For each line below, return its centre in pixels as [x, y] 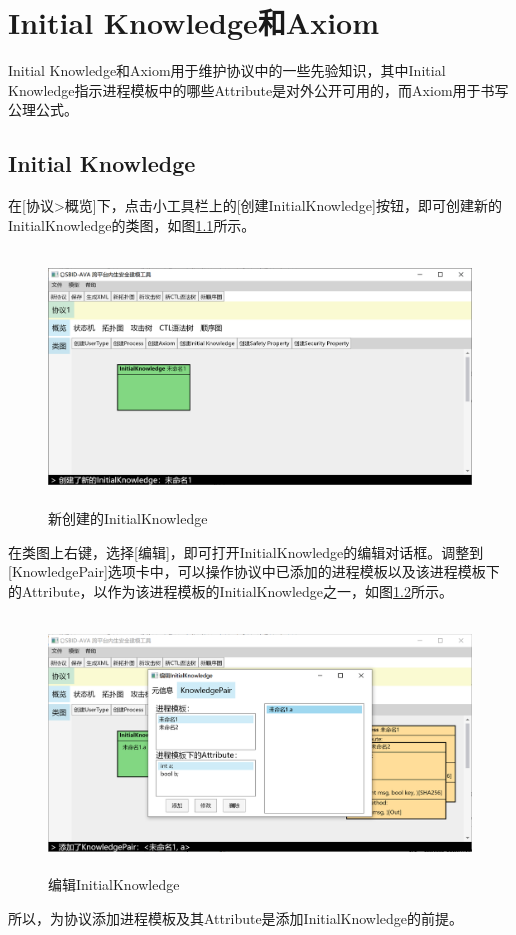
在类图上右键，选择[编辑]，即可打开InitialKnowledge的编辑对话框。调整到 [246, 551]
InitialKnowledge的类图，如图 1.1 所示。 [132, 224]
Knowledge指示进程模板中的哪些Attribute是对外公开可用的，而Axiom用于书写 [258, 89]
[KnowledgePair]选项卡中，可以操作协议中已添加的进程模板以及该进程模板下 [254, 571]
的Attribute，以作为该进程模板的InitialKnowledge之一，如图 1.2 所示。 [230, 590]
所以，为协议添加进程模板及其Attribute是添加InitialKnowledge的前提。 [236, 917]
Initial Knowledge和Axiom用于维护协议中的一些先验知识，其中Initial [227, 70]
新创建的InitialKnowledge [128, 518]
